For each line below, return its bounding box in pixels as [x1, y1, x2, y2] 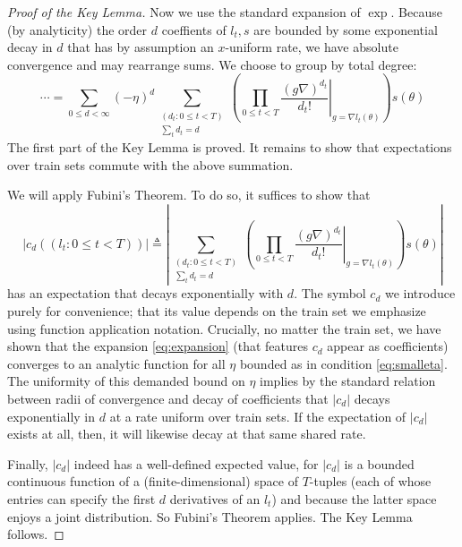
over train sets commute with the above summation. [7, 155, 294, 174]
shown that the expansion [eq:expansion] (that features [7, 337, 308, 355]
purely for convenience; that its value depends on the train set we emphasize [7, 301, 426, 320]
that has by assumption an [67, 38, 214, 56]
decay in [7, 38, 53, 56]
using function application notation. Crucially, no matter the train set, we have [7, 319, 441, 338]
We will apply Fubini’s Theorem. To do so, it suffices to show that [7, 185, 371, 204]
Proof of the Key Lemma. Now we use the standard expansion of [7, 3, 361, 21]
